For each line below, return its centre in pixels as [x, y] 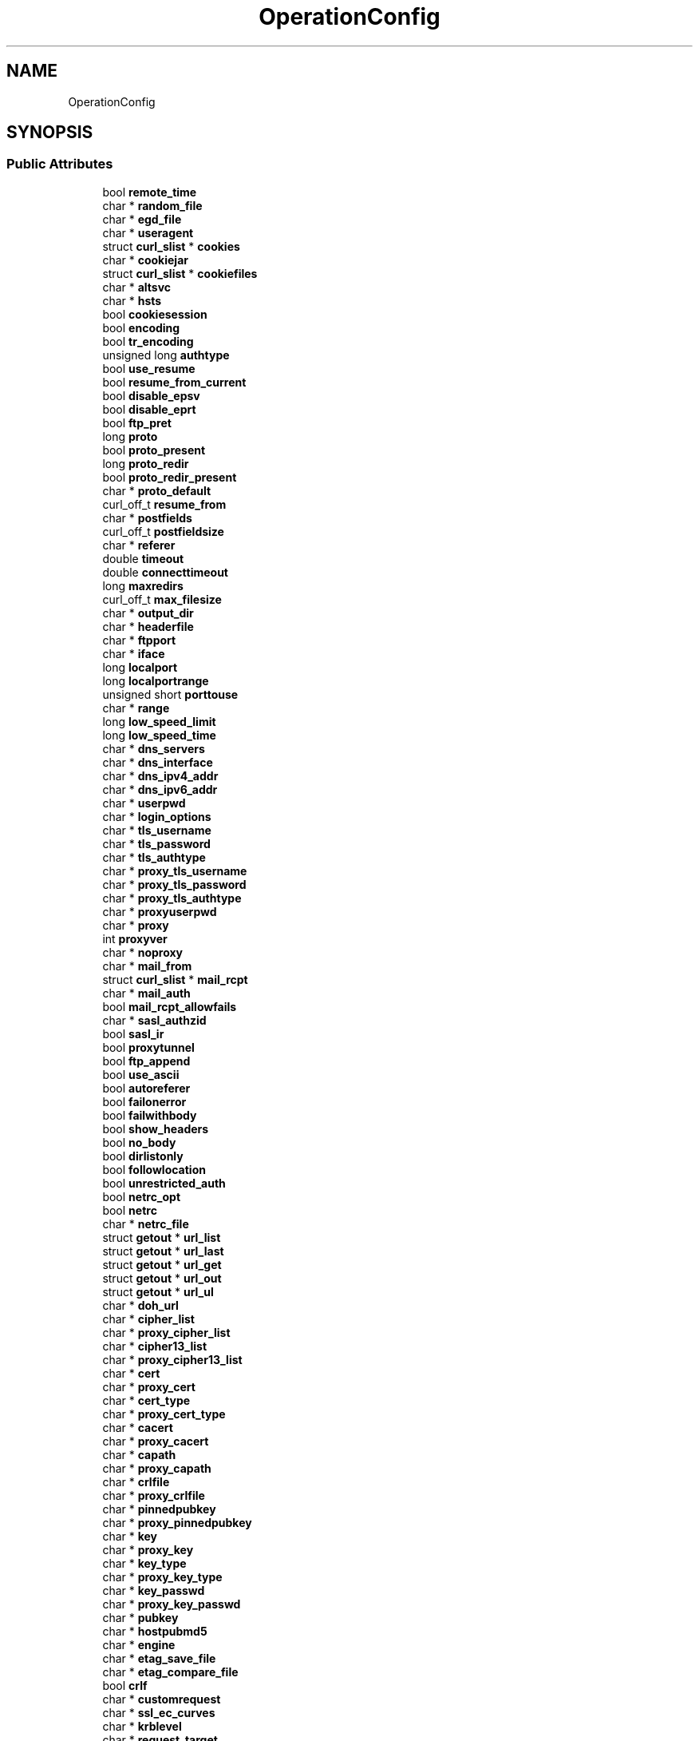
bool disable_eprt [149, 409]
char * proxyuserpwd [160, 911]
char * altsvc [137, 287]
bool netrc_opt [142, 1196]
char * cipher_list [148, 1319]
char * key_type [144, 1563]
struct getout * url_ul [158, 1291]
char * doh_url [140, 1305]
